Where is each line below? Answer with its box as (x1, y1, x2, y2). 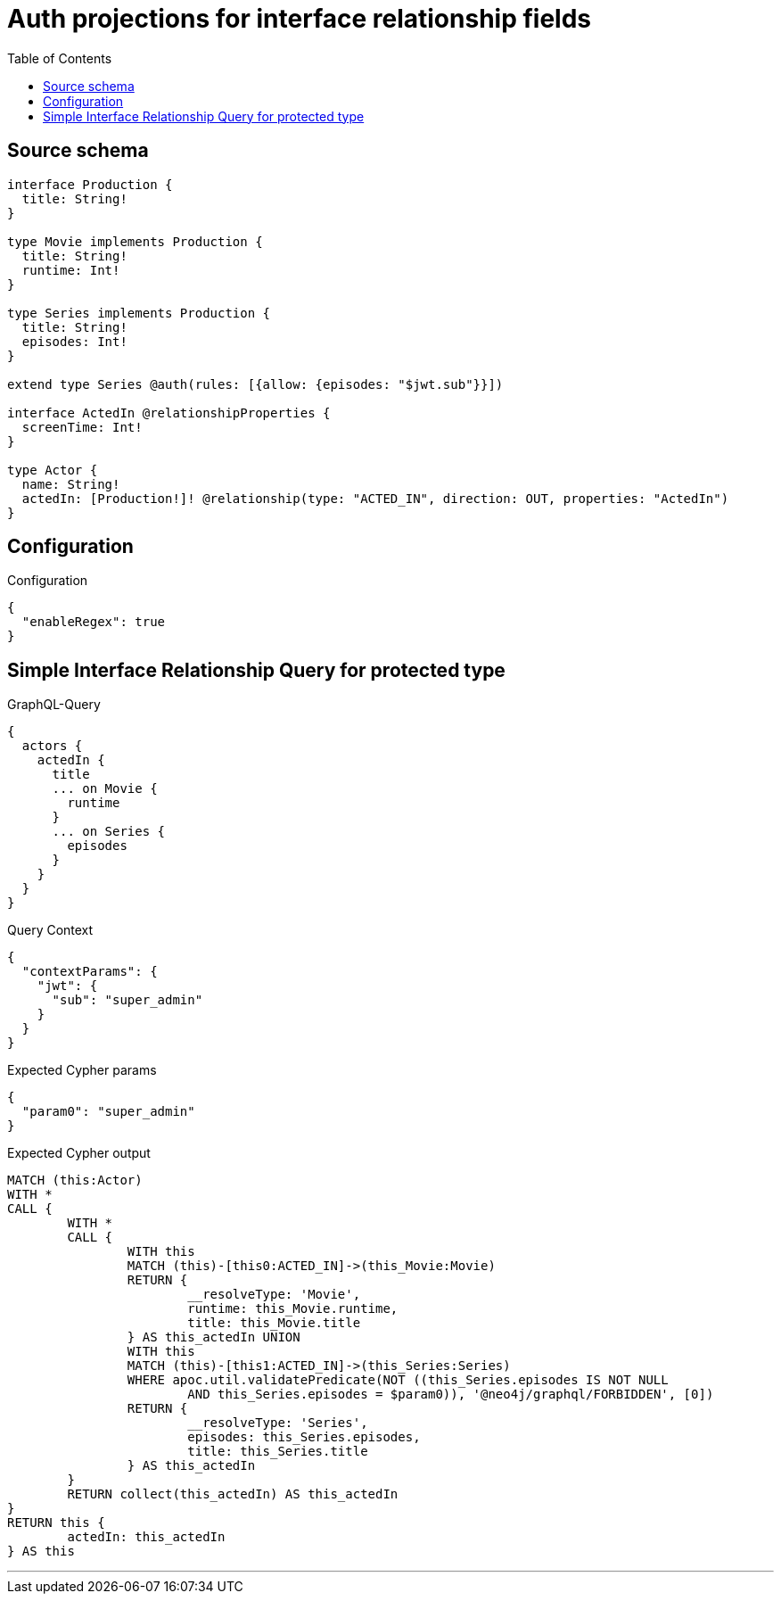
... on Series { (52, 824, 166, 839)
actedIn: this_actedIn (67, 1530, 226, 1545)
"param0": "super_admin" (21, 1104, 195, 1119)
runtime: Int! (21, 262, 120, 277)
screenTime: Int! (21, 419, 143, 434)
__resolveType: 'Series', (187, 1415, 368, 1431)
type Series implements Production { (7, 305, 271, 320)
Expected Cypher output (7, 1145, 151, 1161)
